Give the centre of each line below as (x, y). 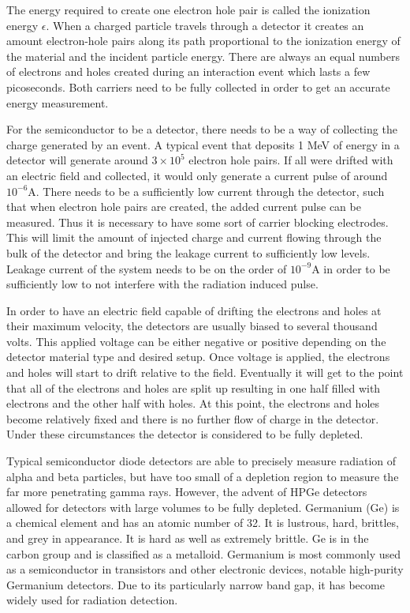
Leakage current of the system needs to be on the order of (147, 268)
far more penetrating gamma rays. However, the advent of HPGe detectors (187, 492)
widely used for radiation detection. (92, 600)
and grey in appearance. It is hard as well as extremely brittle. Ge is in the (188, 538)
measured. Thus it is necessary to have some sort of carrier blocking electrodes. (198, 222)
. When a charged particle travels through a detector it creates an (205, 25)
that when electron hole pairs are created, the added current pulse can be (184, 207)
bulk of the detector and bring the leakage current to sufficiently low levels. (188, 252)
